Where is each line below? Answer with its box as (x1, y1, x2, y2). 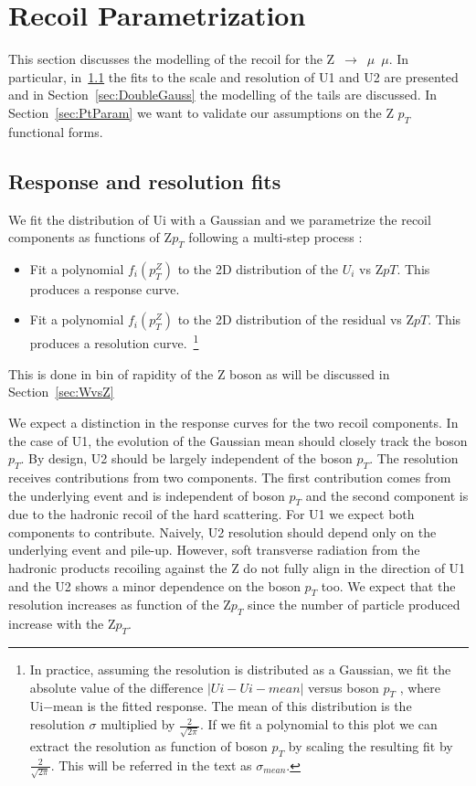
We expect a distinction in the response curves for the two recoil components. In (8, 412, 459, 431)
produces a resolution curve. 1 (29, 331, 199, 353)
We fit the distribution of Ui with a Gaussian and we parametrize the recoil (8, 209, 431, 228)
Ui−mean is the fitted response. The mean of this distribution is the (29, 696, 412, 716)
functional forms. (8, 122, 103, 141)
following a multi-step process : (188, 228, 363, 247)
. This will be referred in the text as (50, 755, 252, 774)
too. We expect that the (321, 576, 456, 595)
